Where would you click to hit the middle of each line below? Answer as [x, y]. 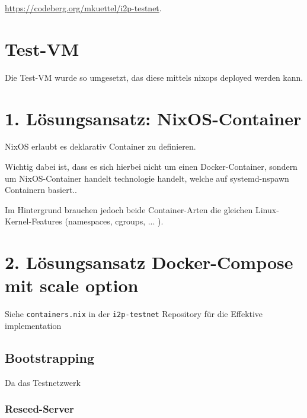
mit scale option [72, 285]
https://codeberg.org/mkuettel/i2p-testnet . [83, 8]
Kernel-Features [33, 221]
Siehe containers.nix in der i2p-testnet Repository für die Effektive [134, 314]
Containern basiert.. [41, 190]
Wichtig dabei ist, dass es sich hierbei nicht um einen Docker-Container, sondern [151, 167]
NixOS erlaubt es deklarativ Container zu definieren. [100, 146]
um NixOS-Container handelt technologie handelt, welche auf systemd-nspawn [147, 178]
